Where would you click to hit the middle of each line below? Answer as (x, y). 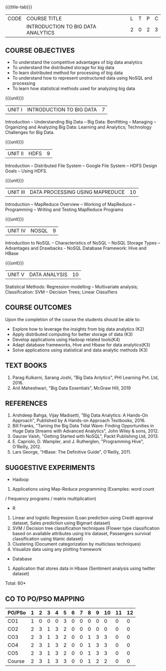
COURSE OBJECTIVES (40, 50)
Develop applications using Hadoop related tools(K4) (66, 339)
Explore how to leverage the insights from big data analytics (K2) (78, 329)
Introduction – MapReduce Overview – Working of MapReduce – (70, 204)
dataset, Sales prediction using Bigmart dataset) (61, 523)
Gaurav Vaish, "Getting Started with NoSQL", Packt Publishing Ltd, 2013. (85, 436)
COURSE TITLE (44, 19)
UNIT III (16, 192)
